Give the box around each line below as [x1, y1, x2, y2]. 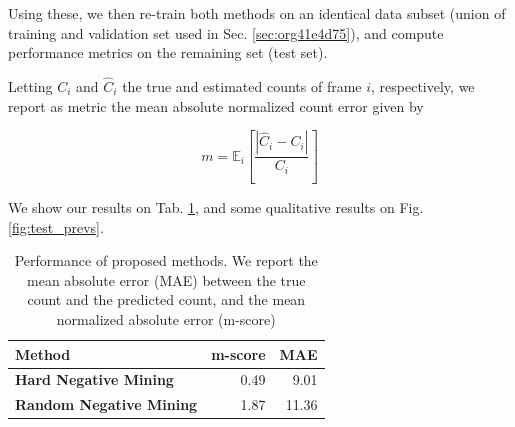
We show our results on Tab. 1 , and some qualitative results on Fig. [8, 197, 424, 218]
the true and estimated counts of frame [122, 76, 362, 96]
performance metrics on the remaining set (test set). [8, 42, 328, 63]
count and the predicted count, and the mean [27, 289, 306, 310]
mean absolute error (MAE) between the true [27, 269, 306, 290]
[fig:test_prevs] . [8, 216, 104, 237]
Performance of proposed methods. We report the [14, 250, 318, 271]
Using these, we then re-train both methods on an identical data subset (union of [8, 3, 506, 23]
